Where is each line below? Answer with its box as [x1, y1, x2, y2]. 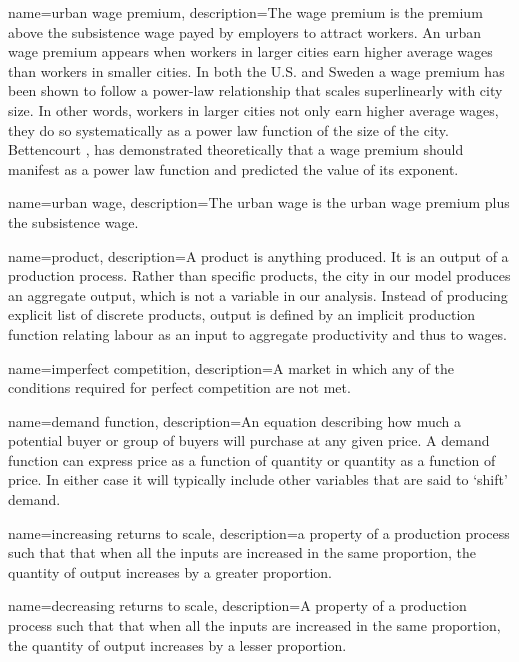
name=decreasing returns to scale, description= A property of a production [8, 595, 467, 616]
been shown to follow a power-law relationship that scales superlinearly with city [8, 80, 503, 101]
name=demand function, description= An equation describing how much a [8, 410, 461, 431]
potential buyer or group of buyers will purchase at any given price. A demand [8, 430, 490, 451]
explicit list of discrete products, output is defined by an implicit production [8, 304, 476, 325]
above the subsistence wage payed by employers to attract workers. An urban [8, 21, 482, 42]
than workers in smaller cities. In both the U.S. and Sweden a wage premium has [8, 60, 505, 81]
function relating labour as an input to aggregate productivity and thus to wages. [8, 323, 507, 344]
